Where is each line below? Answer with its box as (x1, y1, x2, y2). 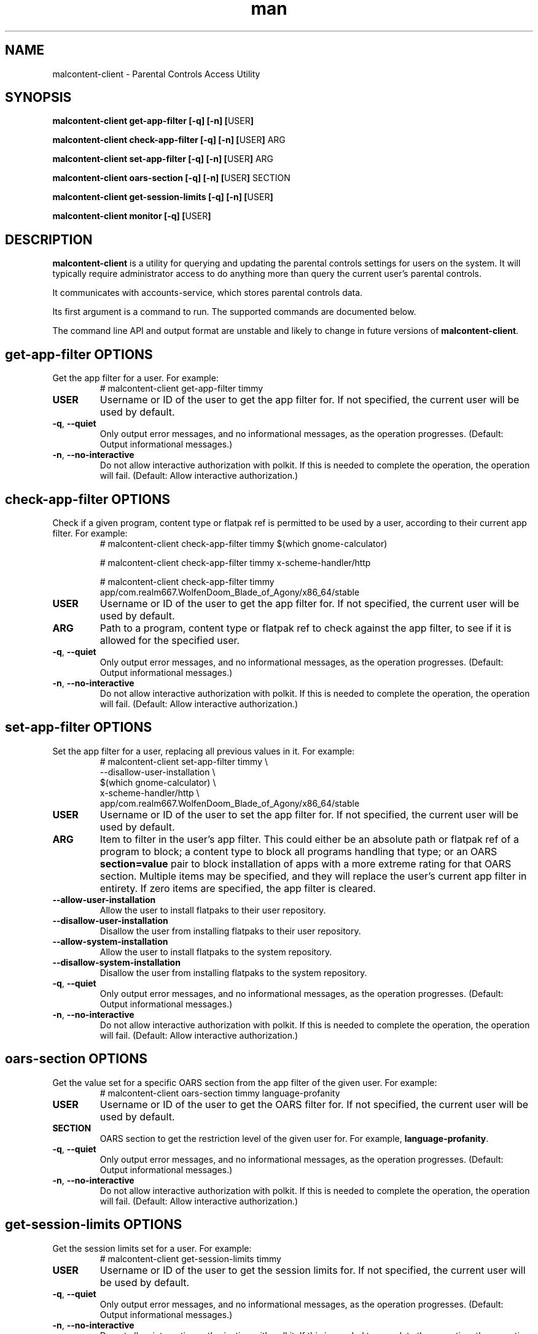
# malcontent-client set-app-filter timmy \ (99, 756, 268, 767)
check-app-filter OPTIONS (5, 491, 170, 507)
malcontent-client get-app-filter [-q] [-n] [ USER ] (52, 115, 254, 126)
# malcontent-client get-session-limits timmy (99, 1253, 281, 1264)
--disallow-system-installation (52, 956, 181, 968)
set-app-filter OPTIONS (5, 719, 152, 735)
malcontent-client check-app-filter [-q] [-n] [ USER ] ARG (52, 134, 286, 145)
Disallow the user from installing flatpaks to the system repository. (99, 967, 367, 978)
